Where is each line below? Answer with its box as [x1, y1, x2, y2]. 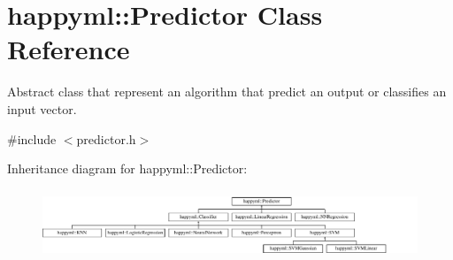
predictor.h [76, 129, 136, 148]
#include [7, 129, 57, 148]
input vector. [7, 99, 77, 118]
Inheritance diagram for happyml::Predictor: [7, 159, 248, 178]
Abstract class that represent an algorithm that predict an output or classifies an [7, 82, 447, 101]
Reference [7, 31, 130, 67]
